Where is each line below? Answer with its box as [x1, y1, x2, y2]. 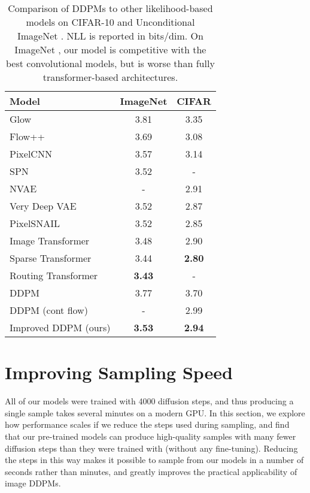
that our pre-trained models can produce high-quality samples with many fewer [5, 430, 296, 442]
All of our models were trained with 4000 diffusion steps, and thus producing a [5, 395, 294, 407]
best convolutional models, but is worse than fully [5, 56, 215, 70]
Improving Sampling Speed [5, 360, 233, 385]
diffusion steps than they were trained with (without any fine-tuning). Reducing [5, 441, 298, 454]
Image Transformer [10, 234, 90, 247]
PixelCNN [10, 147, 52, 161]
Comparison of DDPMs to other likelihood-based [8, 1, 213, 15]
